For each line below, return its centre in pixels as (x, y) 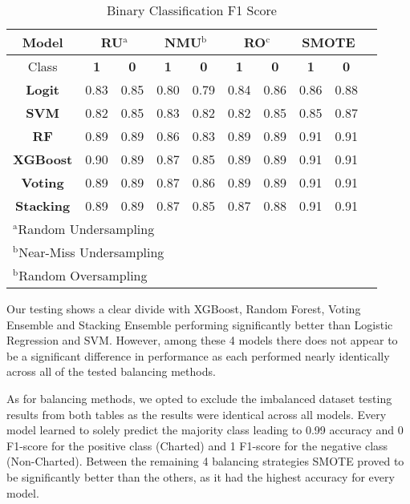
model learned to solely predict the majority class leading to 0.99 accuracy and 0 (205, 430)
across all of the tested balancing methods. (111, 371)
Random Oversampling (83, 275)
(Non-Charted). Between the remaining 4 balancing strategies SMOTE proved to (205, 461)
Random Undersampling (86, 229)
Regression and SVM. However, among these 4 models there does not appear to (202, 340)
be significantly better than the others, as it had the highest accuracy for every (201, 476)
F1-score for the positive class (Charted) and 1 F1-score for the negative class (197, 445)
